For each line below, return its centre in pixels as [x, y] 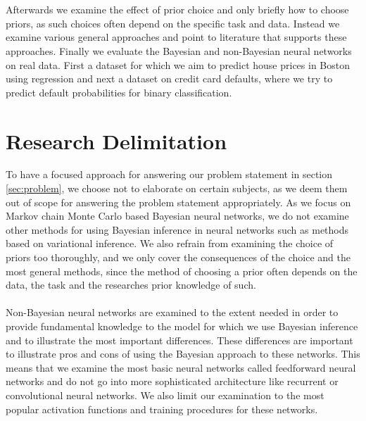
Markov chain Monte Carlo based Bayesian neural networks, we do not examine [177, 216]
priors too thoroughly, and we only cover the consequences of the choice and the [178, 257]
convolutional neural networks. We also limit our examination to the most [165, 395]
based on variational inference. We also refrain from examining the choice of [170, 243]
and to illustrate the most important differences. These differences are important [179, 340]
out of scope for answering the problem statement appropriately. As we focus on [178, 202]
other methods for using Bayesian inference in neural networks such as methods [177, 229]
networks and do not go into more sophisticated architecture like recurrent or [172, 381]
